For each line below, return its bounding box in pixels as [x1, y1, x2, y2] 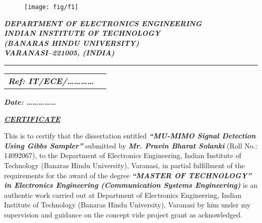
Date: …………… [4, 97, 56, 107]
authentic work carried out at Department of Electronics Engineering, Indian [4, 189, 242, 200]
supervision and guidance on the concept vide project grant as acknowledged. [4, 209, 242, 219]
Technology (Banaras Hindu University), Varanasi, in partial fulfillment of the [4, 160, 245, 170]
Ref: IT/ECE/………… [8, 75, 94, 87]
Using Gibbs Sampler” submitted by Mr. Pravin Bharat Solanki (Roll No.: [4, 140, 257, 151]
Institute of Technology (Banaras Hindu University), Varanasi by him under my [4, 199, 251, 210]
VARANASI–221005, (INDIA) [4, 47, 115, 58]
